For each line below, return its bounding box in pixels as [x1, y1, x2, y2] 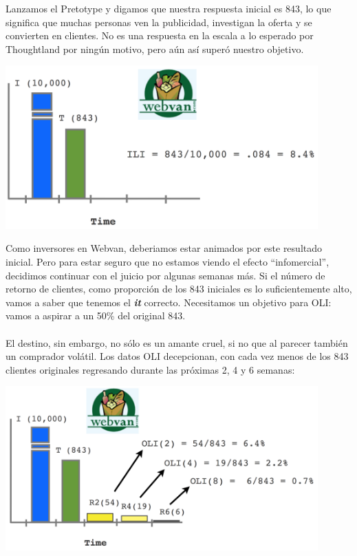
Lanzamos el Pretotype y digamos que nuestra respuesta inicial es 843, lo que [6, 1, 332, 15]
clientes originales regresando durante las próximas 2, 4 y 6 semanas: [6, 362, 295, 376]
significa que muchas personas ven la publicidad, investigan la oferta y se [6, 14, 312, 29]
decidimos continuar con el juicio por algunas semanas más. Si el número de [6, 268, 325, 282]
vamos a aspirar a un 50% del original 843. [6, 308, 186, 323]
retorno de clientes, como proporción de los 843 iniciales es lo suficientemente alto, [6, 281, 352, 296]
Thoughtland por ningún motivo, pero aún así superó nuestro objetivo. [6, 41, 304, 56]
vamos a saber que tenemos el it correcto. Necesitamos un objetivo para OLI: [6, 295, 332, 309]
